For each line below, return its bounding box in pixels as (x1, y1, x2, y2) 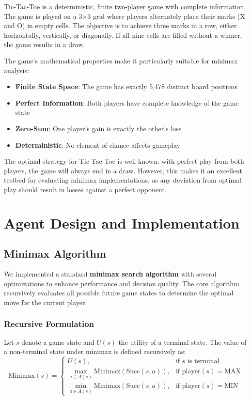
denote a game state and (21, 337, 94, 347)
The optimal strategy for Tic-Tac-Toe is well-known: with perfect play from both (4, 156, 244, 166)
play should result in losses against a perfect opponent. (4, 184, 167, 194)
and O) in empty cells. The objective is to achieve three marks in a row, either (4, 20, 237, 31)
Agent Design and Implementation (4, 213, 240, 232)
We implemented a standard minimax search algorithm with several (4, 269, 217, 279)
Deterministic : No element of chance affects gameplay (15, 139, 180, 150)
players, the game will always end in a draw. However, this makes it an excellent (4, 165, 242, 175)
